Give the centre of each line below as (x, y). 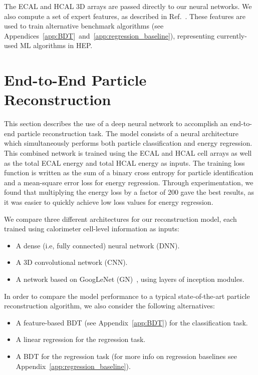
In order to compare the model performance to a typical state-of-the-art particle (127, 296)
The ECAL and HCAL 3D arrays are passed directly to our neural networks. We (128, 6)
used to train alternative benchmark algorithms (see (84, 26)
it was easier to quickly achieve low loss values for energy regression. (109, 202)
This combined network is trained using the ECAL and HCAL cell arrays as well (128, 153)
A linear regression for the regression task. (81, 339)
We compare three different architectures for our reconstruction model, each (120, 219)
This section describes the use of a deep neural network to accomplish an (116, 123)
